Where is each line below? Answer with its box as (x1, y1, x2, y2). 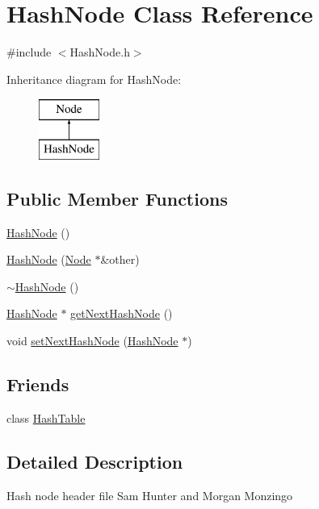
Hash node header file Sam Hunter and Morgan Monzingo (6, 486, 293, 503)
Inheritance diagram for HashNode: (6, 70, 182, 87)
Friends (6, 372, 69, 397)
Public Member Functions (6, 186, 228, 211)
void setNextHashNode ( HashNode (6, 332, 178, 349)
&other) (100, 251, 140, 268)
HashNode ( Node (6, 251, 91, 268)
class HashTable (6, 409, 86, 426)
